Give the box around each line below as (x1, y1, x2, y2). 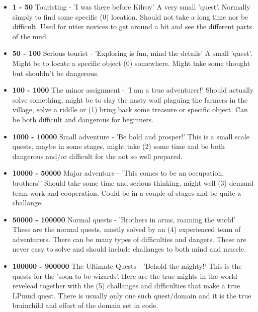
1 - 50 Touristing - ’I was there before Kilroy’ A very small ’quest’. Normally (12, 2, 250, 12)
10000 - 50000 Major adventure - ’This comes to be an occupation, (12, 168, 224, 178)
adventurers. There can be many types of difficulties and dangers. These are (12, 233, 246, 244)
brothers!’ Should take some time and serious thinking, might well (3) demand (12, 177, 253, 188)
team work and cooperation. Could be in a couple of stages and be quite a (12, 187, 241, 198)
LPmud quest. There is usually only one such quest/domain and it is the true (12, 290, 251, 300)
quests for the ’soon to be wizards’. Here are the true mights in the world (12, 270, 237, 281)
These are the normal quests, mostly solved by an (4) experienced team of (12, 224, 241, 235)
